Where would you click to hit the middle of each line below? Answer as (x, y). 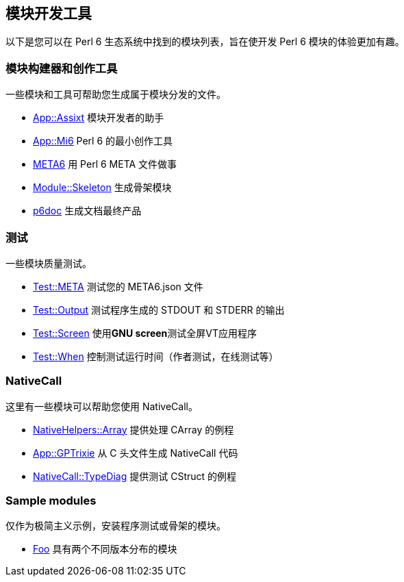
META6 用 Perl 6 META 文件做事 (105, 164)
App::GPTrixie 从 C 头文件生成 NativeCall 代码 (136, 453)
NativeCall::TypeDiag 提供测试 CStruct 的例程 (135, 476)
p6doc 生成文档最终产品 (87, 211)
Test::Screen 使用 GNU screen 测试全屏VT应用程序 (145, 333)
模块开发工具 (49, 13)
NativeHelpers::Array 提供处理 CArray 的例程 (134, 429)
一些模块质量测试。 (49, 263)
